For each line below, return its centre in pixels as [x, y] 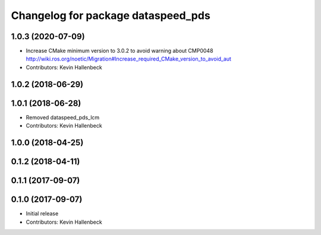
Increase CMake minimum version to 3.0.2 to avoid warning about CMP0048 [119, 51]
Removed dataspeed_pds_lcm [63, 117]
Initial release [42, 214]
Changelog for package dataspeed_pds [111, 15]
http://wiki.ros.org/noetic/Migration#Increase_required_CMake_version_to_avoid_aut [129, 59]
